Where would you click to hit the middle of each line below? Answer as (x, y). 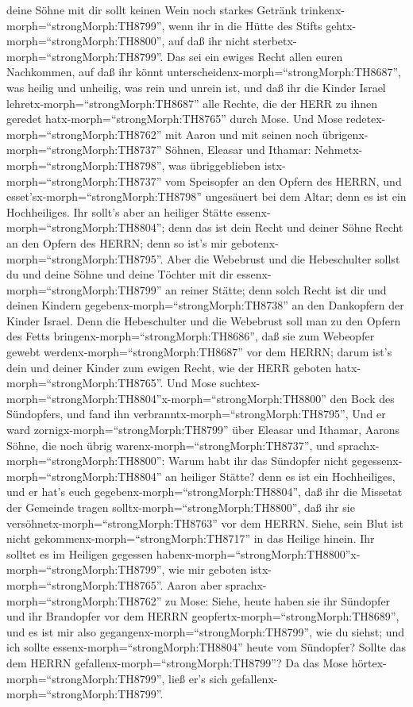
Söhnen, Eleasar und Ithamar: (238, 150)
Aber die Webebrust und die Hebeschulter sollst (284, 258)
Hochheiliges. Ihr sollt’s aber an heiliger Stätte (120, 211)
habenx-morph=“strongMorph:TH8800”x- (258, 553)
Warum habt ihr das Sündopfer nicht (259, 461)
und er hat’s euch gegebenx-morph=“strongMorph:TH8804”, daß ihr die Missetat (205, 492)
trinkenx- (322, 10)
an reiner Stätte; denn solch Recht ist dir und (276, 289)
